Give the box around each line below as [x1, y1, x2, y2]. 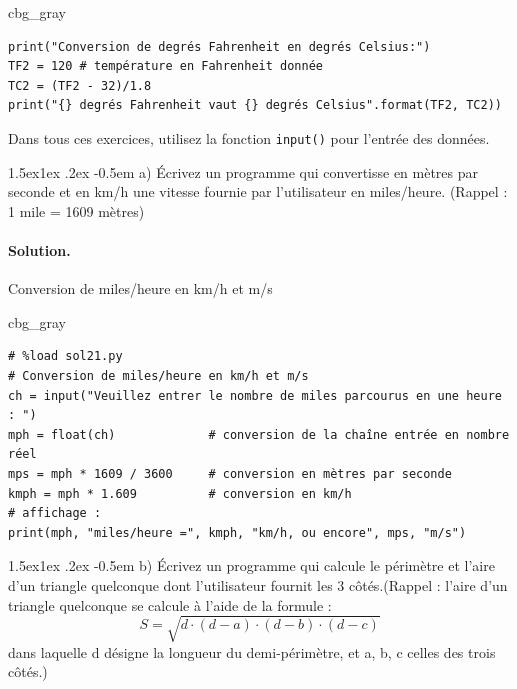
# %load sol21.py [8, 349, 123, 364]
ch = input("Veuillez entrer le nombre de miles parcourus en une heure [8, 388, 502, 403]
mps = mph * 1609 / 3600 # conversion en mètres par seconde [8, 466, 452, 481]
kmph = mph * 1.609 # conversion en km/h [8, 486, 352, 501]
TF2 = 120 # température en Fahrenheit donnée [8, 59, 323, 74]
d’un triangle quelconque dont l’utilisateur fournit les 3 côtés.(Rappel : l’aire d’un [8, 574, 508, 595]
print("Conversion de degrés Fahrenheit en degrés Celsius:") [8, 39, 431, 54]
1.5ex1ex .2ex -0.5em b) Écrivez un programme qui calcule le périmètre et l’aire [8, 555, 495, 576]
